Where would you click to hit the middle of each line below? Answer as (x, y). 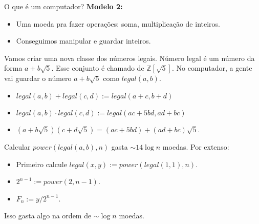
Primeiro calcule (41, 164)
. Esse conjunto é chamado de (98, 68)
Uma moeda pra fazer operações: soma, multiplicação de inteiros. (118, 23)
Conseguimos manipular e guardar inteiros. (83, 41)
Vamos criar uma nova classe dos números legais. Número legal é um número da (129, 58)
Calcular (17, 146)
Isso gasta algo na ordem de (48, 216)
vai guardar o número (38, 78)
